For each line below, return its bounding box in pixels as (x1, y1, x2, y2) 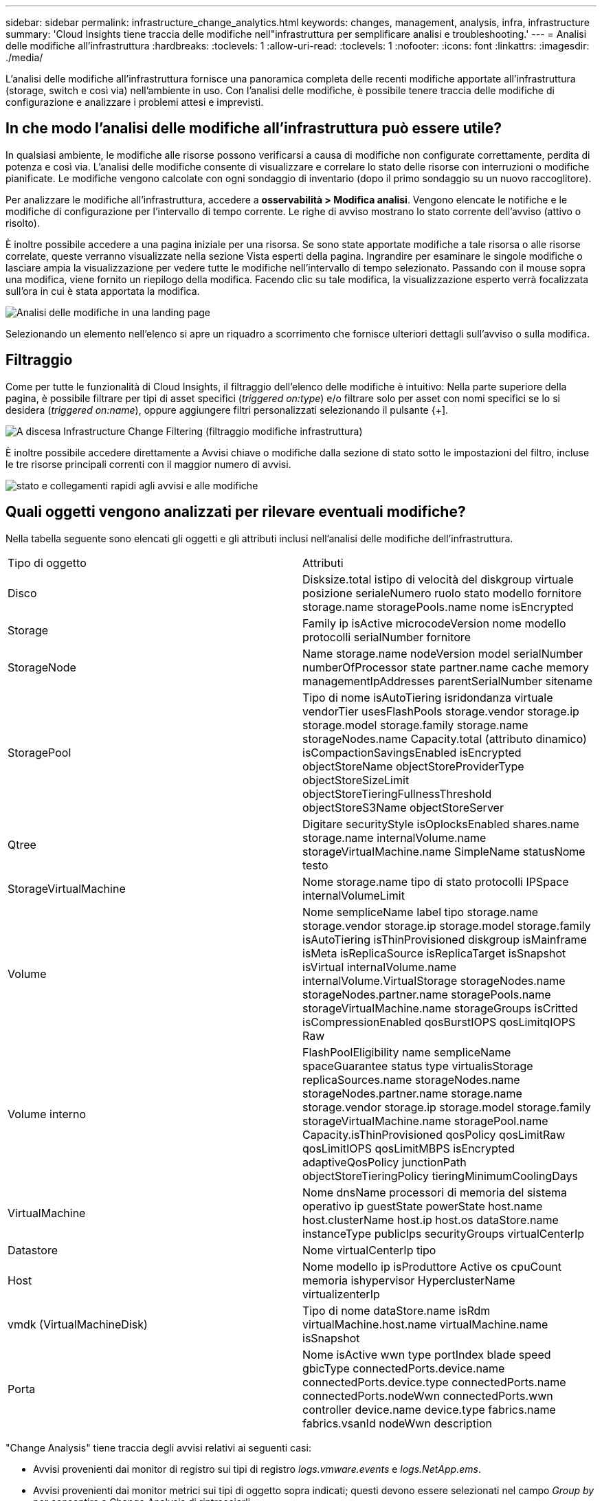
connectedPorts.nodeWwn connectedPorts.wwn (302, 1388, 553, 1403)
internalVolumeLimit (302, 888, 405, 902)
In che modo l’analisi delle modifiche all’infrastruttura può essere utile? (5, 120, 502, 137)
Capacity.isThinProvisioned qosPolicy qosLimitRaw (302, 1127, 566, 1142)
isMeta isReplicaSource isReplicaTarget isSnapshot (302, 946, 566, 960)
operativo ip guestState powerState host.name (302, 1199, 543, 1213)
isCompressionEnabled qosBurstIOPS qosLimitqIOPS (302, 1014, 576, 1029)
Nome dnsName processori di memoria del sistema (302, 1185, 568, 1199)
